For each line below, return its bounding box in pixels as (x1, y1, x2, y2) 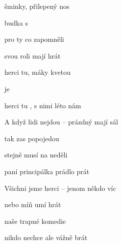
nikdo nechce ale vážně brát (4, 232, 88, 243)
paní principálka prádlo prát (4, 166, 90, 176)
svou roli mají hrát (4, 50, 61, 61)
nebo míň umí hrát (4, 199, 61, 210)
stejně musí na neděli (4, 150, 68, 160)
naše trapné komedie (4, 215, 66, 226)
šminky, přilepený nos (4, 1, 70, 11)
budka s (4, 17, 28, 28)
